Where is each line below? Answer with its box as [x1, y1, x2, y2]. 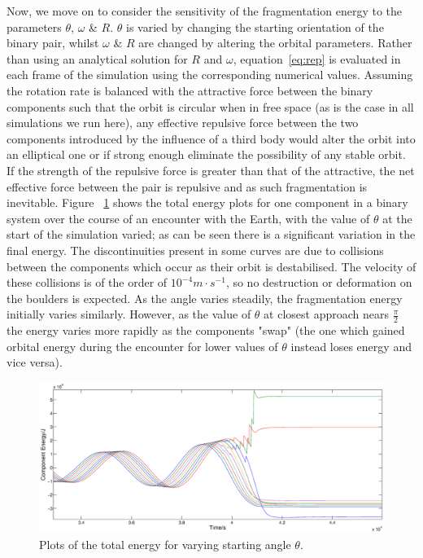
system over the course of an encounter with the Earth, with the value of [7, 209, 370, 226]
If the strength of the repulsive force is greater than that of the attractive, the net [7, 161, 415, 178]
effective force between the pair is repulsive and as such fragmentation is [7, 178, 368, 195]
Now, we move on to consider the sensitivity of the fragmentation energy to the [7, 2, 403, 19]
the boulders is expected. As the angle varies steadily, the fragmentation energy [7, 289, 403, 306]
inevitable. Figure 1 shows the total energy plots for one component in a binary [7, 194, 408, 211]
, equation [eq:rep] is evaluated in [233, 50, 401, 67]
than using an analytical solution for [7, 50, 188, 67]
